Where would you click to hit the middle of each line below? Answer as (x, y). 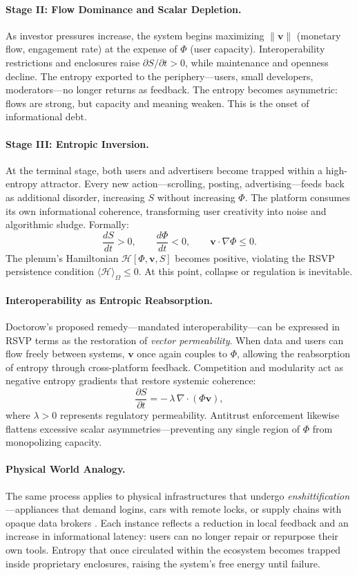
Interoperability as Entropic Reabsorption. (109, 300)
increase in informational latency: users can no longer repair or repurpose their (172, 536)
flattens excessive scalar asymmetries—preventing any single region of (153, 428)
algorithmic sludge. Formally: (67, 224)
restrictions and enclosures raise (73, 62)
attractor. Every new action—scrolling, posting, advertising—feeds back (192, 183)
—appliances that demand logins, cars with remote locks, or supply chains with (174, 509)
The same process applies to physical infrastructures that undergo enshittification (178, 495)
